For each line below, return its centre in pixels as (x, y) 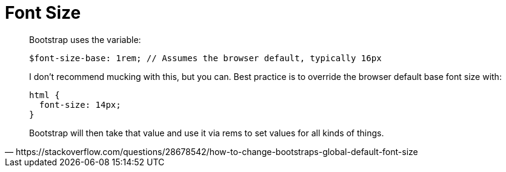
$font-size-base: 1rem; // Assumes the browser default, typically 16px (205, 58)
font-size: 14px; (80, 104)
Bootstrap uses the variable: (85, 39)
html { (45, 95)
